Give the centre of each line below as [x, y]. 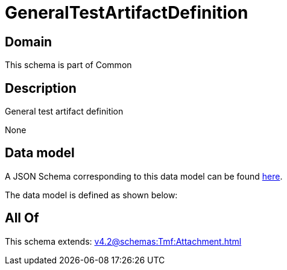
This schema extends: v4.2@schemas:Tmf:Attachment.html [123, 241]
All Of [22, 218]
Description [41, 88]
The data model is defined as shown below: [91, 195]
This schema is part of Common [68, 65]
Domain [29, 42]
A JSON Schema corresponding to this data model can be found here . [144, 176]
